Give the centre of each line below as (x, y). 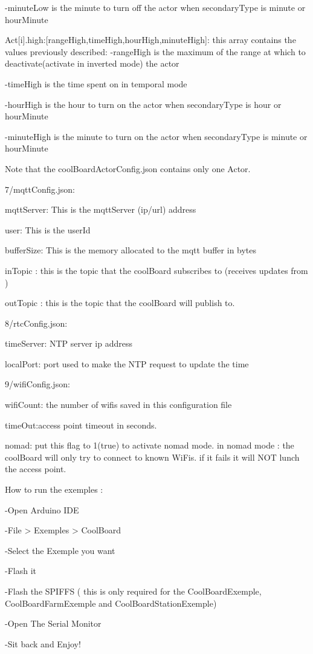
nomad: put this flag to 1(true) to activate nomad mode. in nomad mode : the (150, 445)
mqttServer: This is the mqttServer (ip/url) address (101, 209)
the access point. (36, 469)
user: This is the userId (48, 229)
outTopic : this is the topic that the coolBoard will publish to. (120, 303)
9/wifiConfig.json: (37, 384)
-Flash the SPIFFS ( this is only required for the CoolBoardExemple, (133, 591)
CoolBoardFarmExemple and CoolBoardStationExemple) (111, 603)
